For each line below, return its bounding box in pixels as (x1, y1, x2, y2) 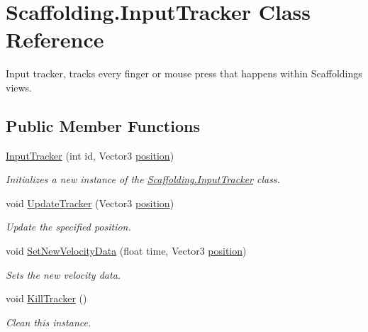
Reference (6, 25, 104, 54)
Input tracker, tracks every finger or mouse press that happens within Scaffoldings (6, 66, 362, 81)
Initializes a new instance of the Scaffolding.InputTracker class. (6, 172, 280, 187)
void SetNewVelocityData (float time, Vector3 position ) (6, 243, 247, 258)
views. (6, 79, 33, 94)
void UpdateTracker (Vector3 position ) (6, 195, 174, 210)
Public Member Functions (6, 114, 200, 136)
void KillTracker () (6, 291, 87, 306)
